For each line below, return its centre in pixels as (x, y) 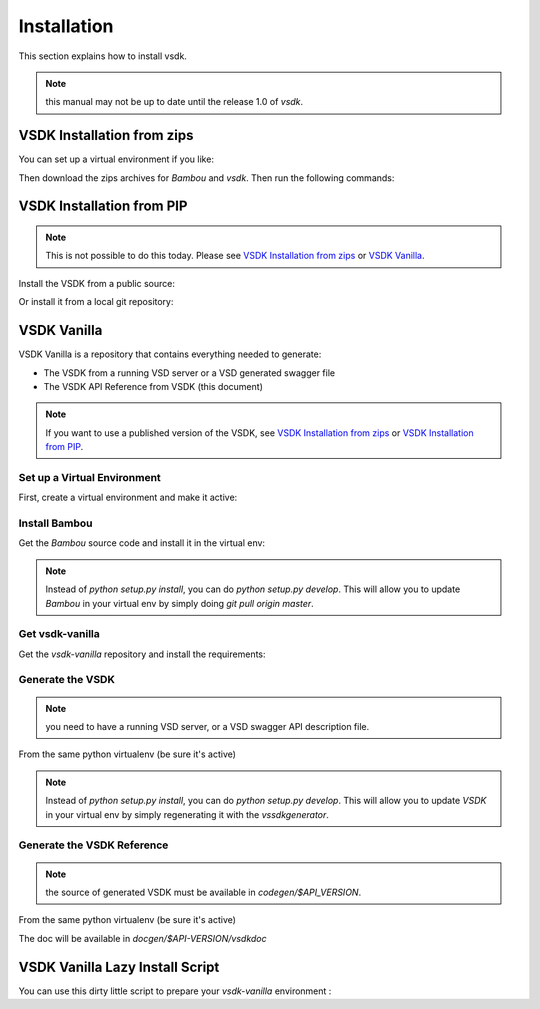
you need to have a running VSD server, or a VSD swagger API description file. (207, 726)
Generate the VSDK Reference (93, 845)
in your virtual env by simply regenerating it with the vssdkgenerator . (187, 814)
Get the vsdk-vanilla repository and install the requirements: (142, 654)
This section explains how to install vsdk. (102, 56)
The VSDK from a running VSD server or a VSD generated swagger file (189, 372)
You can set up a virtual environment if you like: (116, 159)
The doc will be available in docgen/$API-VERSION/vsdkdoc (142, 938)
